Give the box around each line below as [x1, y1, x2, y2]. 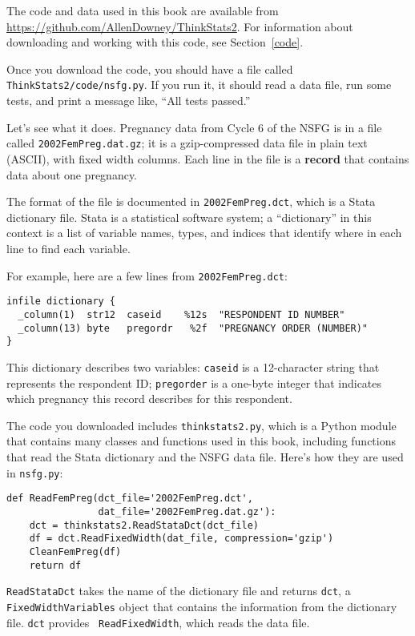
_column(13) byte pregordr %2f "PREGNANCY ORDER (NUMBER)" [18, 322, 369, 334]
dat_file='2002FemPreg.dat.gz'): [98, 505, 276, 517]
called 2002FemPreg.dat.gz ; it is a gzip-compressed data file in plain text [6, 135, 368, 151]
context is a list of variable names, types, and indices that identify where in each [6, 224, 402, 241]
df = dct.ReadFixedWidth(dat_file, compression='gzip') [29, 533, 334, 545]
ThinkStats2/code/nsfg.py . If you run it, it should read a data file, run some [6, 76, 392, 93]
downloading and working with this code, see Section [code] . [6, 34, 304, 50]
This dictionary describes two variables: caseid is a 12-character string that [6, 358, 380, 375]
